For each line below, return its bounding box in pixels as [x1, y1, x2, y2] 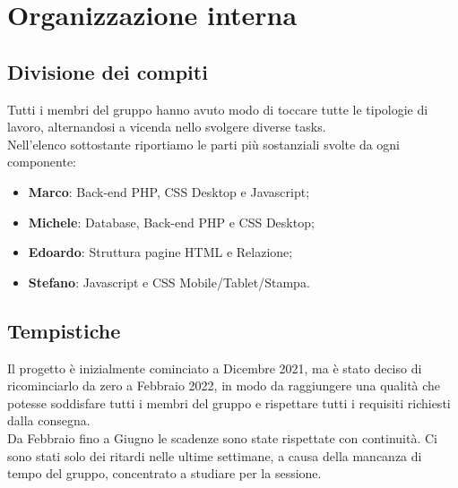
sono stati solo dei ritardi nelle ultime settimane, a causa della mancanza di [7, 446, 422, 465]
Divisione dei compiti [7, 57, 208, 85]
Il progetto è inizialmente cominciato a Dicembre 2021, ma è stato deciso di [7, 358, 422, 377]
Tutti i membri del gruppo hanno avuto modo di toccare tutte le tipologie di [7, 99, 428, 118]
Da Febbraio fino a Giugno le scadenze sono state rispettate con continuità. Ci [7, 428, 437, 447]
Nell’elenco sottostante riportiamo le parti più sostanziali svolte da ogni [7, 134, 401, 153]
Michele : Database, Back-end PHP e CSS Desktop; [28, 212, 315, 231]
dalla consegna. [7, 411, 91, 430]
